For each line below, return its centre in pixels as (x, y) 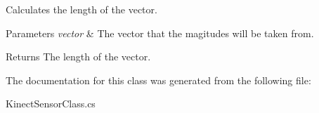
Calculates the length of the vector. (82, 9)
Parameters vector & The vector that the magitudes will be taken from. (160, 33)
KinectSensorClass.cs (51, 104)
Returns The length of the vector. (78, 56)
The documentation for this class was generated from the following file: (158, 80)
